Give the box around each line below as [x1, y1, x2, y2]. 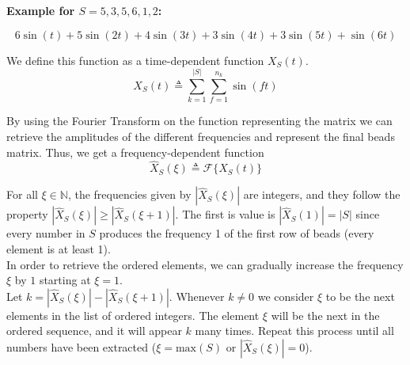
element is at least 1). [6, 240, 111, 257]
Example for [6, 2, 75, 18]
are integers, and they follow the [243, 186, 401, 203]
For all [6, 186, 38, 203]
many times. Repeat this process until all [195, 322, 394, 339]
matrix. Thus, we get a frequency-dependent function [6, 143, 264, 160]
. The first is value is [175, 206, 275, 222]
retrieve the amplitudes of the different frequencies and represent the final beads [6, 127, 395, 144]
